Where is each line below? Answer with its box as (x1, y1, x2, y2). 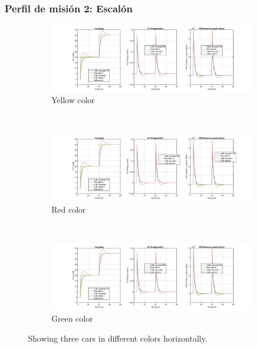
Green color (51, 312, 93, 325)
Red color (51, 203, 86, 215)
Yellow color (51, 94, 95, 106)
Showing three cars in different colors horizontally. (28, 332, 207, 344)
